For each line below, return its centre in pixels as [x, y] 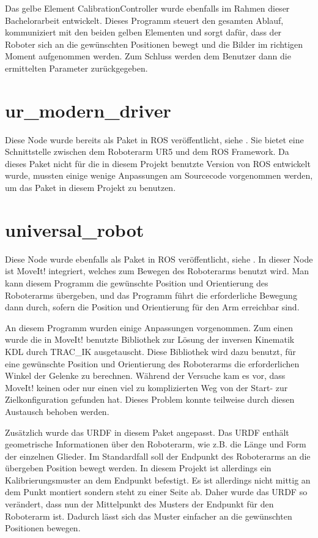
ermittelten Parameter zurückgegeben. [76, 68]
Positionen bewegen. [43, 528]
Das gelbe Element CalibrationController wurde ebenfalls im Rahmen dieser [147, 8]
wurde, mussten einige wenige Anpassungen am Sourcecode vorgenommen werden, [159, 175]
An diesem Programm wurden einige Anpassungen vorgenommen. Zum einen [149, 327]
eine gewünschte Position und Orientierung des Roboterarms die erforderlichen [152, 363]
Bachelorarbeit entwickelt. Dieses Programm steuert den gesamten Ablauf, [144, 20]
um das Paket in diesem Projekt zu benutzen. [91, 188]
